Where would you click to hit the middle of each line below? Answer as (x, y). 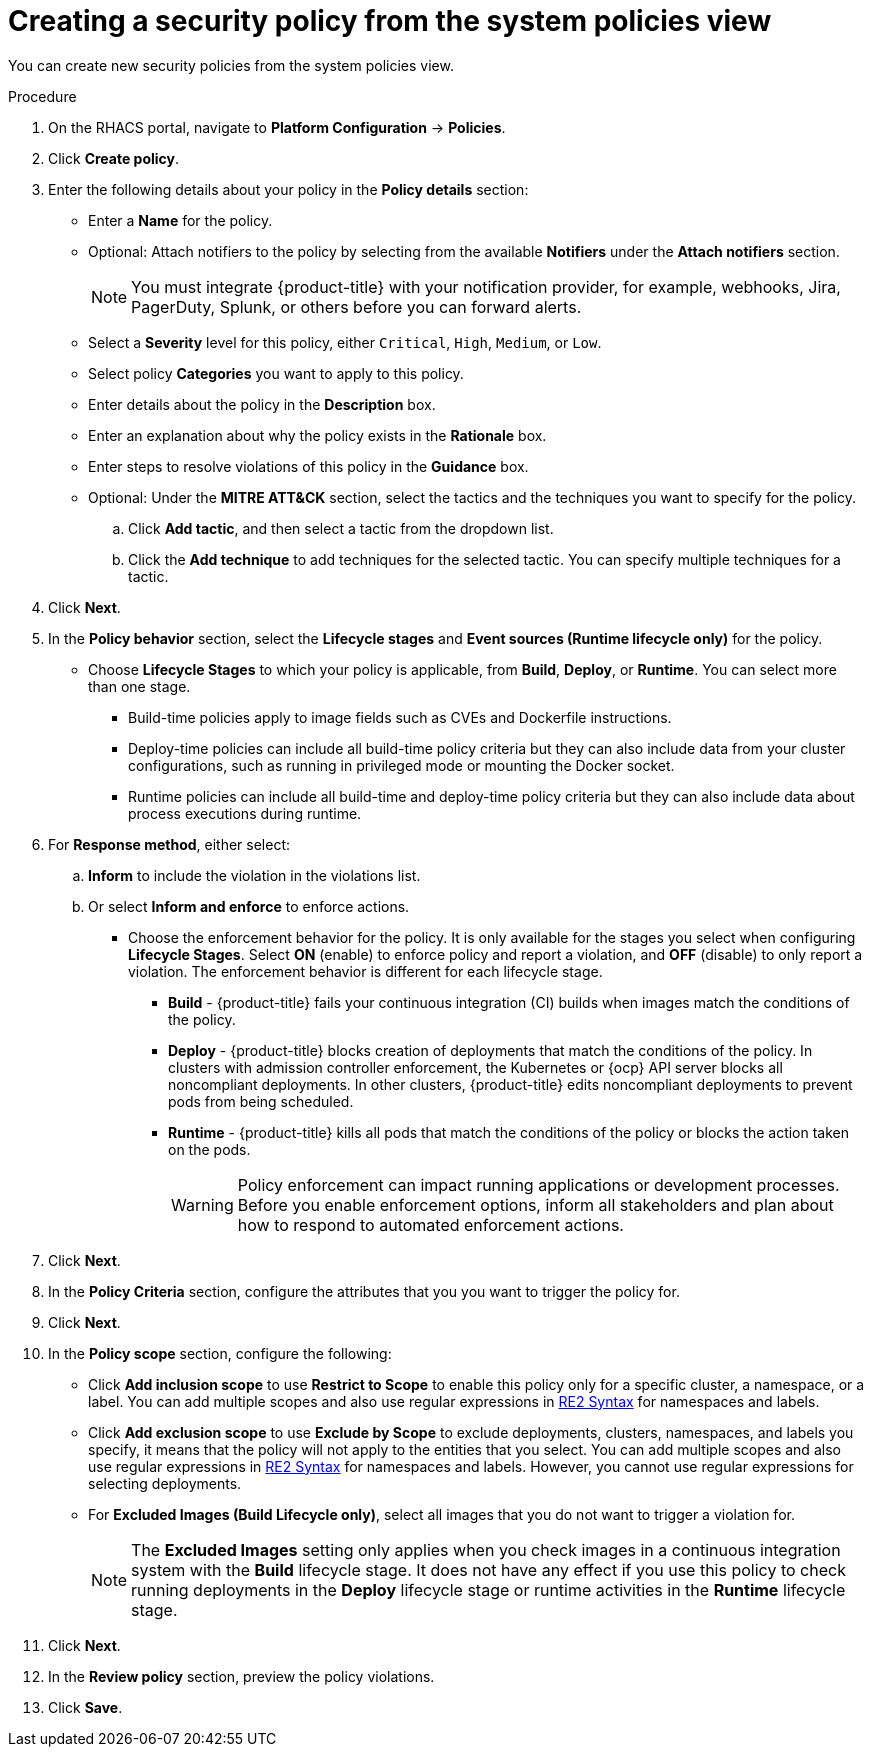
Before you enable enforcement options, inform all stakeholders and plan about (535, 1204)
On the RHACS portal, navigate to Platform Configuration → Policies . (277, 127)
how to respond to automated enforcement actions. (430, 1224)
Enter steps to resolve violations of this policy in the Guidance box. (308, 466)
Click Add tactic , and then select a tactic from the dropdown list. (341, 528)
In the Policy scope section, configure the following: (220, 1353)
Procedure (42, 96)
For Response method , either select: (169, 844)
